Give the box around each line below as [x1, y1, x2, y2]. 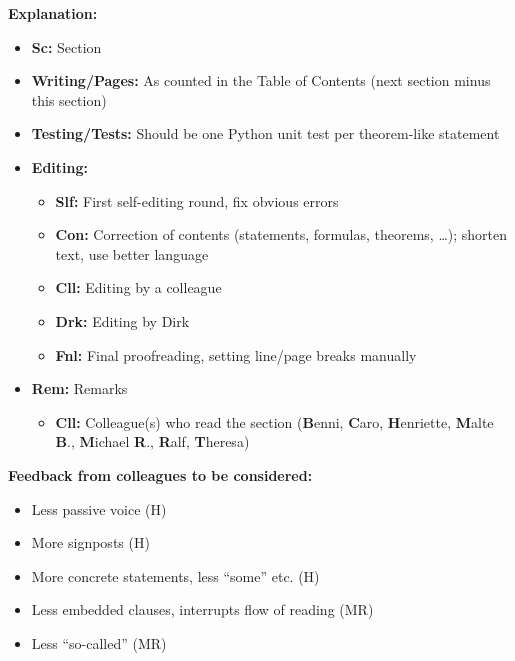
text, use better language [55, 243, 209, 264]
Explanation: [8, 3, 98, 23]
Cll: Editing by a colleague [55, 277, 222, 298]
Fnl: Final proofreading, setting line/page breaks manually [55, 344, 417, 365]
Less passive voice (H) [31, 498, 167, 519]
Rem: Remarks [31, 378, 128, 399]
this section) [31, 89, 107, 110]
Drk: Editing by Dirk [55, 310, 190, 331]
